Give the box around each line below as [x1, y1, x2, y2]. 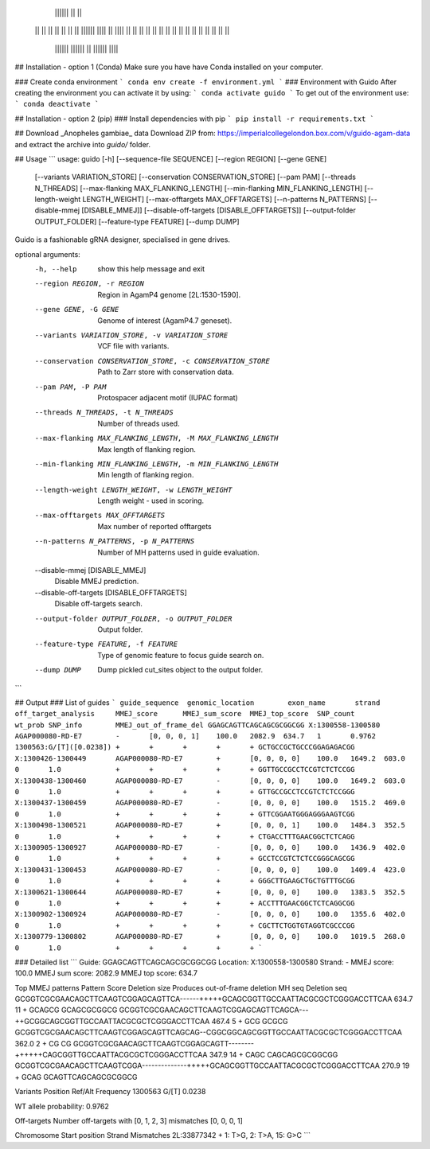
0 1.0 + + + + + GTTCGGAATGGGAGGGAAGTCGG [14, 809, 355, 819]
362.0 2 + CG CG [14, 1038, 72, 1048]
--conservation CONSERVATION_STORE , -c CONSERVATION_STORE [34, 356, 271, 365]
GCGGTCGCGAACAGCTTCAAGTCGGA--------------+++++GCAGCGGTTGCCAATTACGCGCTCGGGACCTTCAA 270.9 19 [14, 1061, 410, 1070]
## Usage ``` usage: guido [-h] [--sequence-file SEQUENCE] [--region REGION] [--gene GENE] [14, 154, 327, 163]
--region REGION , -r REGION [34, 279, 145, 288]
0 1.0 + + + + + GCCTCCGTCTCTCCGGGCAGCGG [14, 854, 355, 863]
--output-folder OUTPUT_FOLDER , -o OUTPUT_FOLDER [34, 613, 233, 623]
